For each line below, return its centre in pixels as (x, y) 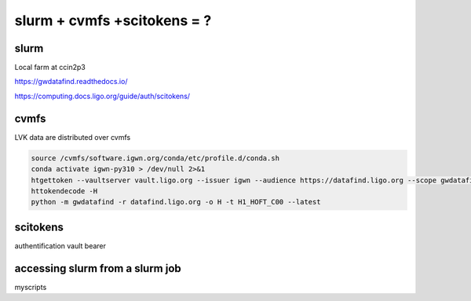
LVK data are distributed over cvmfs (73, 137)
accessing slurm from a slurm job (98, 268)
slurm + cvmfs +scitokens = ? (113, 20)
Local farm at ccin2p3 (50, 68)
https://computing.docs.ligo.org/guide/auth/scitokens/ (102, 96)
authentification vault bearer (60, 246)
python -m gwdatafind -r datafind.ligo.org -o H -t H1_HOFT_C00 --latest (176, 202)
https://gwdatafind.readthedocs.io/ (71, 82)
